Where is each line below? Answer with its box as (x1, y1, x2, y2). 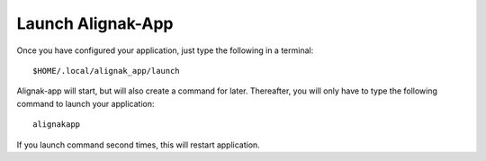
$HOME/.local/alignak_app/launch (32, 66, 180, 76)
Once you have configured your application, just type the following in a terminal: (16, 45, 314, 56)
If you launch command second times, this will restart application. (16, 139, 260, 150)
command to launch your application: (16, 98, 155, 109)
